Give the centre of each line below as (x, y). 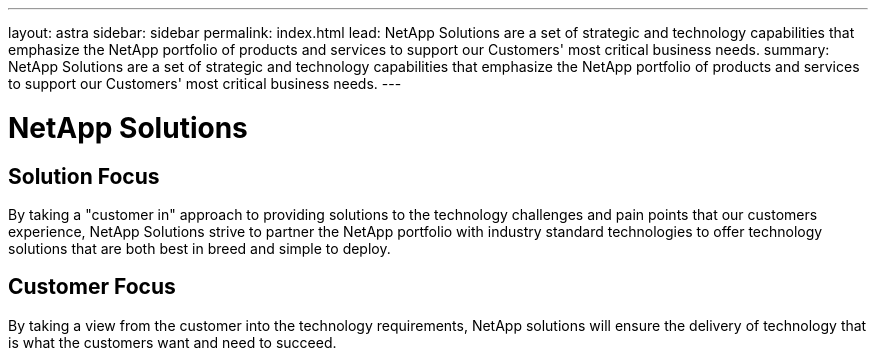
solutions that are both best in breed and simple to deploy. (199, 248)
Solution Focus (84, 176)
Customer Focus (92, 287)
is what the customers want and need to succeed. (172, 342)
